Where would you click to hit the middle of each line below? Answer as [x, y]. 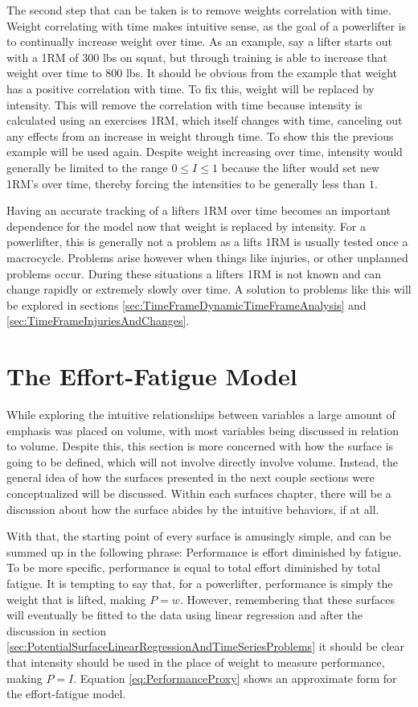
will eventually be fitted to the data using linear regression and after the [184, 615]
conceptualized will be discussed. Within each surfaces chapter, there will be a [199, 493]
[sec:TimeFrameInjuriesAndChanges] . [98, 321]
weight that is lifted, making [76, 599]
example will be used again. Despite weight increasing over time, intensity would [205, 152]
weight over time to [54, 73]
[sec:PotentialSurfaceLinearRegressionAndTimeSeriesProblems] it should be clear [205, 646]
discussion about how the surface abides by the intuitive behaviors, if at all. [193, 509]
